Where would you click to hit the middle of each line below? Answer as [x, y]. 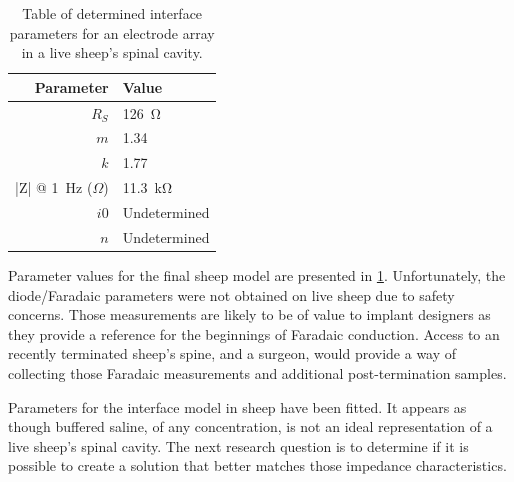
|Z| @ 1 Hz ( [54, 187]
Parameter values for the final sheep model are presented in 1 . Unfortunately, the [257, 274]
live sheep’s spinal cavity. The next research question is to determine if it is [238, 445]
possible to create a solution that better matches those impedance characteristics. [257, 465]
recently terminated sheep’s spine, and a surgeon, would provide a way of [232, 353]
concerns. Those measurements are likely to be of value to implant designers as [249, 314]
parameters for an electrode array [112, 32]
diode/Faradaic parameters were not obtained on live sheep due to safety [231, 294]
